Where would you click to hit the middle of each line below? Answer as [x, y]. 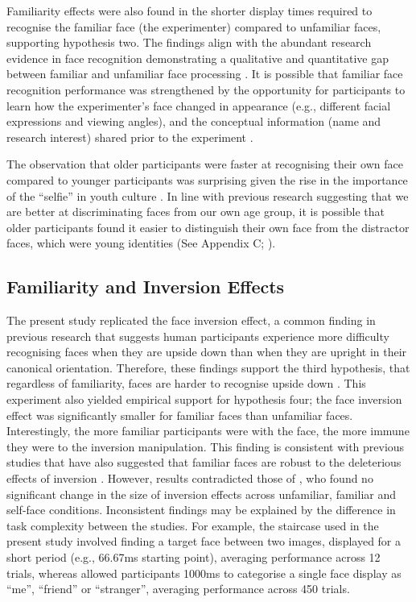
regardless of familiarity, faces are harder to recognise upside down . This [186, 383]
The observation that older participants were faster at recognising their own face [205, 164]
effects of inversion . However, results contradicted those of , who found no [190, 478]
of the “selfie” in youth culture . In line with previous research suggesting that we [208, 195]
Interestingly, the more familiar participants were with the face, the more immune [208, 431]
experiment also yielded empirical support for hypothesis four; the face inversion [204, 399]
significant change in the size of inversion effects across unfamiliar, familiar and [201, 494]
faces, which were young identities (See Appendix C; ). [141, 243]
